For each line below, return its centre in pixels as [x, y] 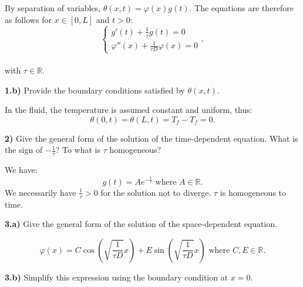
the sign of [24, 150]
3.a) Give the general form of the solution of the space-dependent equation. [141, 224]
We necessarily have [41, 192]
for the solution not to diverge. [156, 192]
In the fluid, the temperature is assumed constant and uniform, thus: [129, 110]
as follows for [28, 19]
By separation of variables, [53, 8]
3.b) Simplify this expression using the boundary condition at [117, 277]
